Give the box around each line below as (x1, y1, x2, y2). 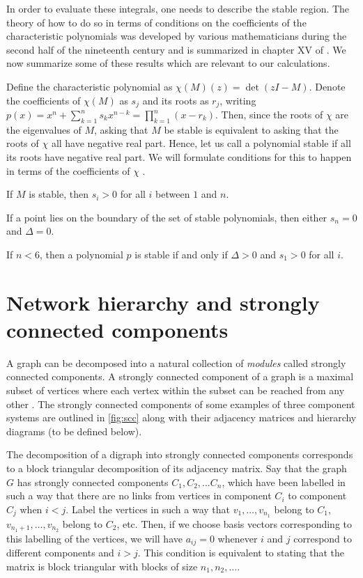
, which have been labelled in (222, 474, 346, 489)
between (155, 187, 190, 201)
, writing (219, 93, 256, 107)
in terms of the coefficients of (6, 163, 130, 178)
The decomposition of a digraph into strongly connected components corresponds (6, 447, 353, 462)
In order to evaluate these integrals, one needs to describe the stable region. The (6, 1, 350, 15)
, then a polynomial (40, 247, 123, 261)
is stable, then (29, 187, 88, 201)
